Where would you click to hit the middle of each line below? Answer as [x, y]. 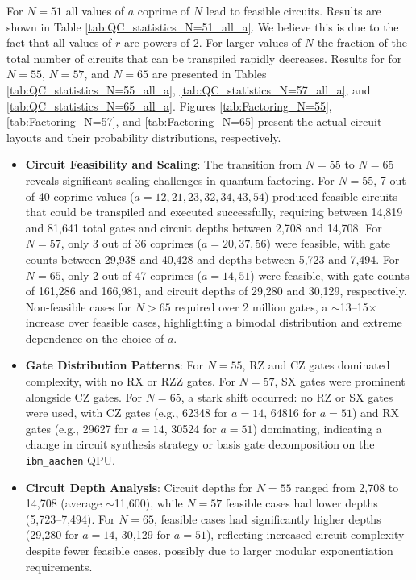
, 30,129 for [143, 534]
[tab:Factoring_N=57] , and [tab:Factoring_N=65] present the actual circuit [194, 121]
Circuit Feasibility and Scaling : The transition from [164, 164]
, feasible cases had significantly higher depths [268, 518]
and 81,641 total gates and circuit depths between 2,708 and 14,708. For [204, 227]
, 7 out [390, 179]
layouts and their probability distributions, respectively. [144, 137]
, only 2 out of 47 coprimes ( [131, 275]
